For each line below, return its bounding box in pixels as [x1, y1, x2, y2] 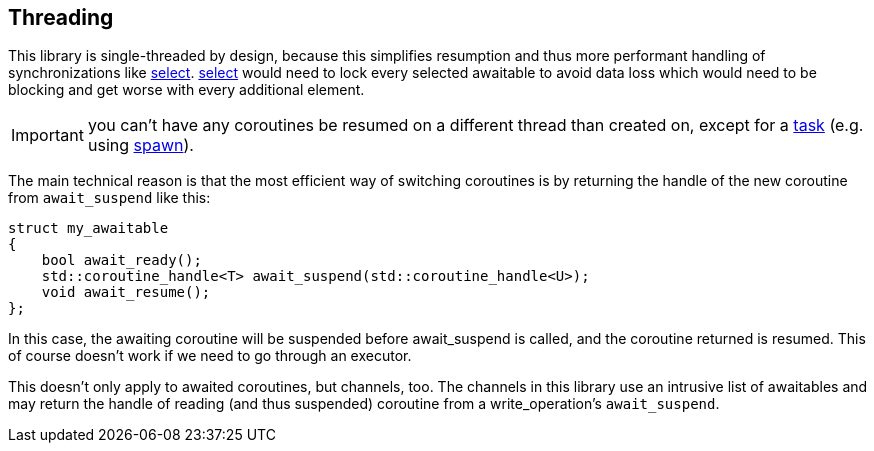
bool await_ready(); [41, 252, 202, 269]
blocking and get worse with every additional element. [8, 81, 365, 99]
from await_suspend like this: [8, 189, 211, 207]
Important [11, 125, 84, 146]
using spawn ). [87, 135, 194, 156]
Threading [8, 5, 114, 30]
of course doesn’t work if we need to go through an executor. [8, 347, 412, 365]
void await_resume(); [41, 284, 211, 301]
